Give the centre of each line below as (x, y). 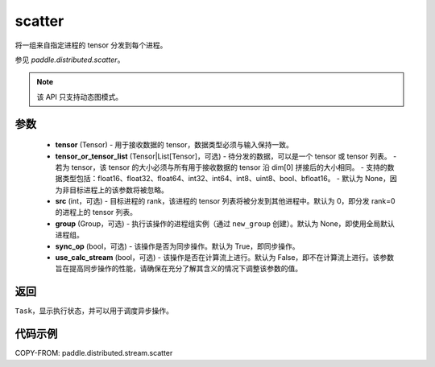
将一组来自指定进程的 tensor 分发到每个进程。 (91, 45)
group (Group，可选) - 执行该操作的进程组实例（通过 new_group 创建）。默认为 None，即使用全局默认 (225, 223)
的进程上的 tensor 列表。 (96, 212)
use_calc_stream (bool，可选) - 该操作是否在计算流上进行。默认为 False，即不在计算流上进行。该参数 (225, 258)
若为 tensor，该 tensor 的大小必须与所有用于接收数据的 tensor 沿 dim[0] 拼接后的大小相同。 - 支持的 (221, 167)
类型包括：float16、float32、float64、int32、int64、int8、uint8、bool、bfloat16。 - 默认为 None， (226, 179)
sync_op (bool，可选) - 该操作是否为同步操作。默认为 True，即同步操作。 (177, 246)
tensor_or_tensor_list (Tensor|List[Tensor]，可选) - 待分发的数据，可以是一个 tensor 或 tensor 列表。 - (226, 156)
